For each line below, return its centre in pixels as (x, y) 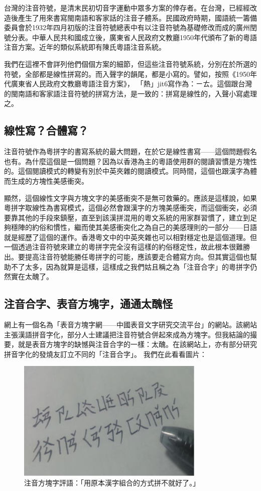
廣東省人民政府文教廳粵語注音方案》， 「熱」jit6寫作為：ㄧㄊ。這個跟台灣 (132, 84)
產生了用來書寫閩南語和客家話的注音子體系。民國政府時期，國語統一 (130, 17)
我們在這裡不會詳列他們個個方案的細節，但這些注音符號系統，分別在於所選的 (130, 64)
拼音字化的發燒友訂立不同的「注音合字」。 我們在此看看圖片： (105, 354)
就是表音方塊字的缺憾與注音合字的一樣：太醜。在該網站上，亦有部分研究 (137, 344)
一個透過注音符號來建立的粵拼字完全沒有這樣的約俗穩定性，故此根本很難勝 (127, 247)
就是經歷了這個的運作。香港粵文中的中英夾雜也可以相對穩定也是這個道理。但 (130, 237)
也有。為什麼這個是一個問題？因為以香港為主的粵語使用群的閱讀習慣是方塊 (127, 161)
